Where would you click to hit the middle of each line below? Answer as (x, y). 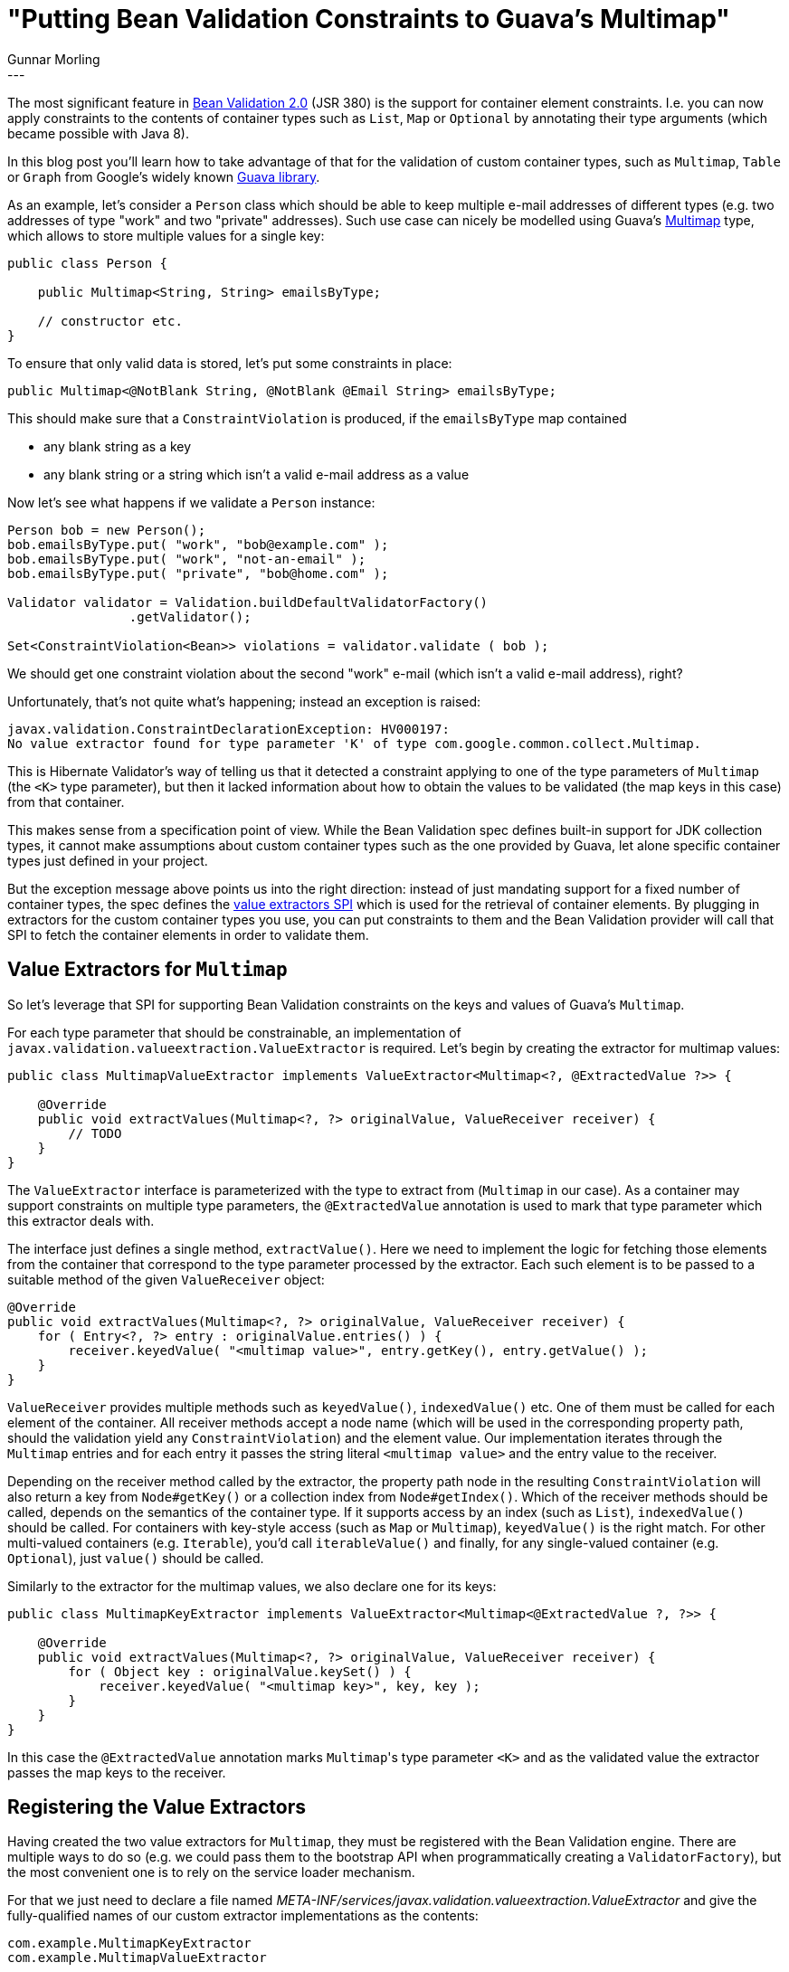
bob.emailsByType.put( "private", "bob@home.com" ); (198, 573)
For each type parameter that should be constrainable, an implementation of (234, 1032)
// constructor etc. (110, 321)
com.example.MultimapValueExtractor (137, 1958)
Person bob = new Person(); (107, 530)
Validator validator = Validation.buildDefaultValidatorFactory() (248, 602)
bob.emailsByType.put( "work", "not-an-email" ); (187, 559)
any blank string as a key (118, 446)
